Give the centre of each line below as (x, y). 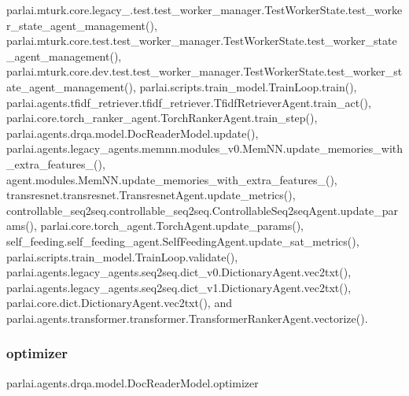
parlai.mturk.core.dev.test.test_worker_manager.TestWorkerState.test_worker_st (204, 71)
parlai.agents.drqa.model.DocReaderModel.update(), (133, 133)
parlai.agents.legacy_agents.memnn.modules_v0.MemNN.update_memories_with (205, 148)
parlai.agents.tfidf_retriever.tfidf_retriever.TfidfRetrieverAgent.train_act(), (189, 102)
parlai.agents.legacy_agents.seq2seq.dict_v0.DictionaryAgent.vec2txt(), (179, 272)
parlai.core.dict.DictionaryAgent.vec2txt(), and (119, 303)
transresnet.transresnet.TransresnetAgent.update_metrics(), (151, 195)
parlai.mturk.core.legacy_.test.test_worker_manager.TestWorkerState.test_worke (204, 9)
